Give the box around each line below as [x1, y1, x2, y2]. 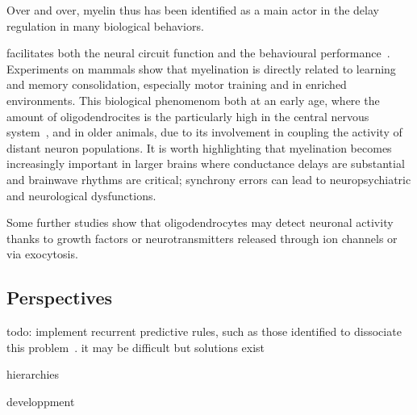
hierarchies [6, 366, 60, 383]
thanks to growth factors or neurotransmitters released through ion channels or [6, 229, 398, 246]
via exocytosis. [6, 245, 78, 262]
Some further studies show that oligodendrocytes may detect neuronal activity [6, 214, 394, 231]
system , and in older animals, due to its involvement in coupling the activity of [6, 124, 402, 140]
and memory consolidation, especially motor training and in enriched [6, 76, 347, 93]
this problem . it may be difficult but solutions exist [6, 338, 265, 355]
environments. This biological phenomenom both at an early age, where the [6, 91, 380, 108]
